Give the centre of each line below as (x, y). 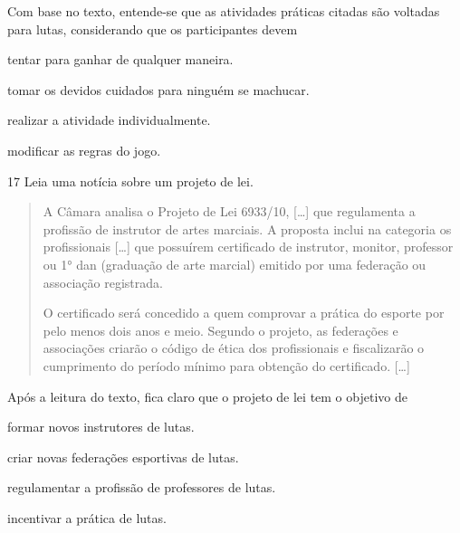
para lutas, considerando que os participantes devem (153, 29)
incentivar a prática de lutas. (87, 517)
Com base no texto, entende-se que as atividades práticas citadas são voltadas (224, 11)
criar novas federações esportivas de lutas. (123, 457)
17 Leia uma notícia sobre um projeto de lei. (130, 181)
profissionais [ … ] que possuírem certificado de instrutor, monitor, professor (248, 247)
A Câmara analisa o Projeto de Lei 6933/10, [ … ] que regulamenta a (229, 211)
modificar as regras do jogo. (84, 150)
